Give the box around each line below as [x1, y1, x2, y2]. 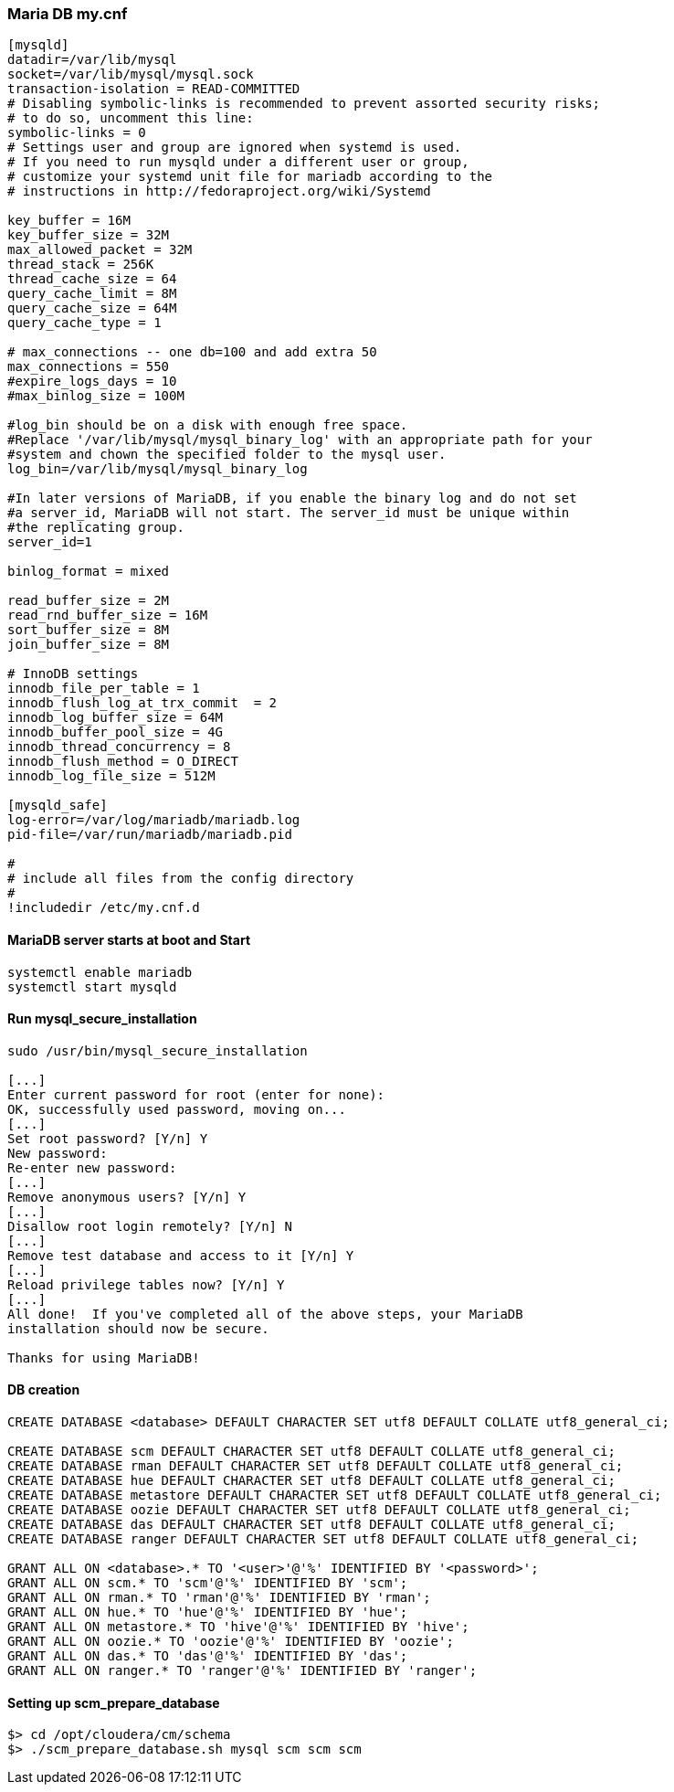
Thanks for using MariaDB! [7, 1350, 200, 1365]
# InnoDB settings [7, 666, 139, 682]
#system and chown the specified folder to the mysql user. [7, 447, 447, 462]
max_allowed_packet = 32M [7, 242, 193, 258]
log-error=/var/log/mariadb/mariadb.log [7, 812, 300, 828]
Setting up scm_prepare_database [7, 1694, 220, 1711]
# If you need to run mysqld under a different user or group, [7, 154, 469, 170]
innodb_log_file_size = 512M [7, 769, 216, 784]
